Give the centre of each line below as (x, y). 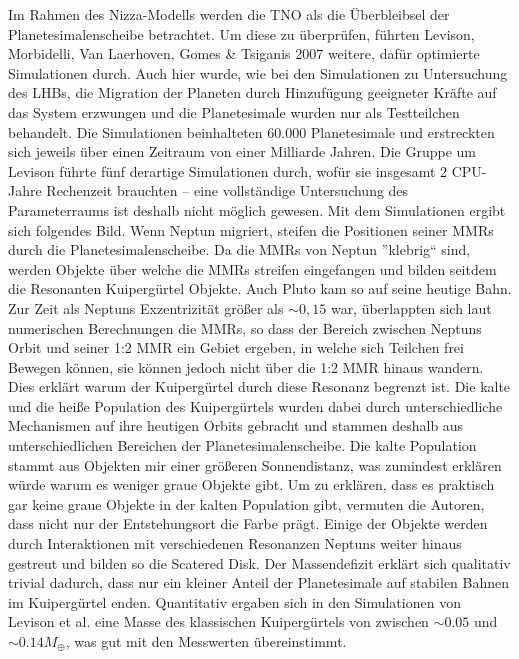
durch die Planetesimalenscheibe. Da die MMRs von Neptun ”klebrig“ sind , (239, 249)
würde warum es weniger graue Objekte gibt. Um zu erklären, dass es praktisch (251, 484)
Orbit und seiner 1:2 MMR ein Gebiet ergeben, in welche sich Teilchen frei (236, 347)
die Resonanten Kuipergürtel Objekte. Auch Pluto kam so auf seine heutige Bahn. (260, 288)
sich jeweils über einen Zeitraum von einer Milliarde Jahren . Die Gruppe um (242, 151)
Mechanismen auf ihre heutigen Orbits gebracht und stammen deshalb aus (236, 425)
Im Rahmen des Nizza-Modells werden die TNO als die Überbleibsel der (229, 14)
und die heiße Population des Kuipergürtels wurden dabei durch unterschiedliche (255, 405)
